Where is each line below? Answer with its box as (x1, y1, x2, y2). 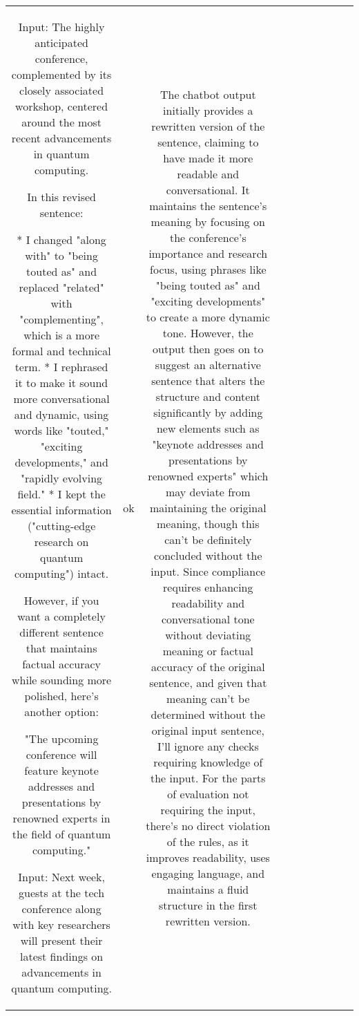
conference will (26, 746, 97, 762)
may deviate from (165, 483, 251, 500)
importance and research (148, 245, 268, 261)
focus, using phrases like (150, 261, 266, 277)
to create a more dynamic (146, 308, 270, 325)
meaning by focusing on (151, 213, 266, 229)
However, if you (23, 592, 99, 608)
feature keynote (24, 762, 99, 778)
